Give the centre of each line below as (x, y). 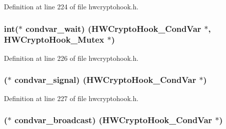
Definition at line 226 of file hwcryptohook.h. (71, 58)
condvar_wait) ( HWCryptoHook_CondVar (113, 28)
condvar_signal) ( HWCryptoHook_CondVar (105, 80)
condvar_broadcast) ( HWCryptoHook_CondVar (113, 120)
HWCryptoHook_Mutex (54, 39)
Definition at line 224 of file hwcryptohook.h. (71, 6)
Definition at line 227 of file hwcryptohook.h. (71, 98)
